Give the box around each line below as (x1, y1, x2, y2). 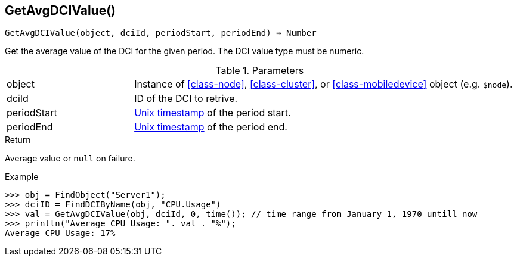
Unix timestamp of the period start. (134, 107, 291, 119)
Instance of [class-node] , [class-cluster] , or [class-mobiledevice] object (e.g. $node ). (134, 78, 513, 91)
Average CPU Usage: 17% (5, 228, 116, 238)
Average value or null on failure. (5, 153, 135, 164)
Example (5, 172, 39, 182)
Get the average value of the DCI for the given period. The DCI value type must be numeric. (5, 46, 364, 57)
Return (5, 135, 31, 145)
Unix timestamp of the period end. (134, 121, 287, 133)
